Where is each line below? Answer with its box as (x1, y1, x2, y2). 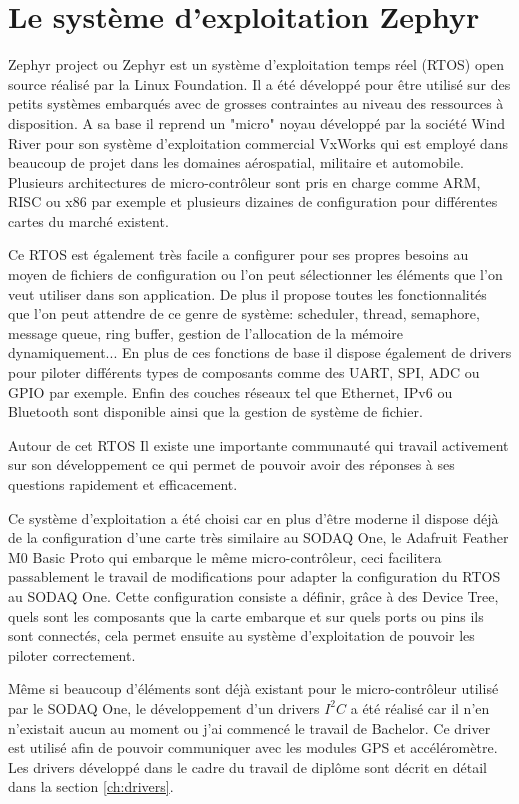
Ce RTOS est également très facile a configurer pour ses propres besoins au (8, 244, 469, 265)
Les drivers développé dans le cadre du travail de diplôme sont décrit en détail (8, 756, 488, 777)
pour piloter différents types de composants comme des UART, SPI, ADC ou (8, 362, 480, 383)
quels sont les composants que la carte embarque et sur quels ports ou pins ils (8, 605, 484, 626)
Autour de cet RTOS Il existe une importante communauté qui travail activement (8, 434, 509, 455)
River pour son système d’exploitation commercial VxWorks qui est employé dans (8, 132, 509, 153)
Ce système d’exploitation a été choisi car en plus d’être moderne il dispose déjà (8, 507, 499, 528)
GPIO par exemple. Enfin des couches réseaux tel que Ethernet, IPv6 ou (8, 381, 453, 402)
